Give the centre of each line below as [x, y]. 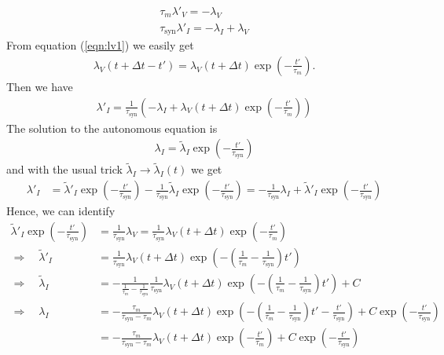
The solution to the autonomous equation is [112, 128]
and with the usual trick [64, 169]
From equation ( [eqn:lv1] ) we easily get [100, 45]
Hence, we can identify [61, 211]
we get [207, 169]
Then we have [40, 86]
